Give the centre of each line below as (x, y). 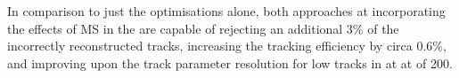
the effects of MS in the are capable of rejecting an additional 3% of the (203, 28)
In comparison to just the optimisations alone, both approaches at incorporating (226, 11)
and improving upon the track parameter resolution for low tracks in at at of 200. (230, 62)
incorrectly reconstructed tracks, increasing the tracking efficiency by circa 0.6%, (227, 46)
